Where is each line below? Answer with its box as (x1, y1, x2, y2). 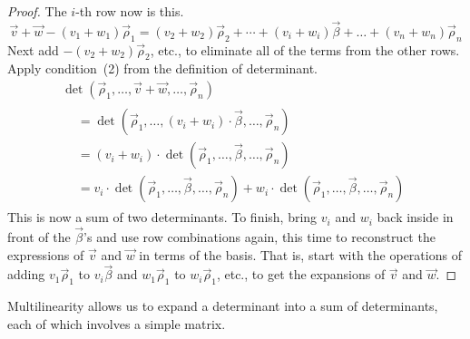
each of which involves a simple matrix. (7, 314, 226, 333)
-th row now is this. (75, 2, 184, 20)
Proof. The (7, 2, 67, 20)
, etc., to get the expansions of (216, 265, 386, 284)
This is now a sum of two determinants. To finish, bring (7, 208, 318, 227)
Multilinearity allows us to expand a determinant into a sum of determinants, (7, 296, 438, 315)
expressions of (7, 245, 84, 264)
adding (7, 265, 45, 284)
